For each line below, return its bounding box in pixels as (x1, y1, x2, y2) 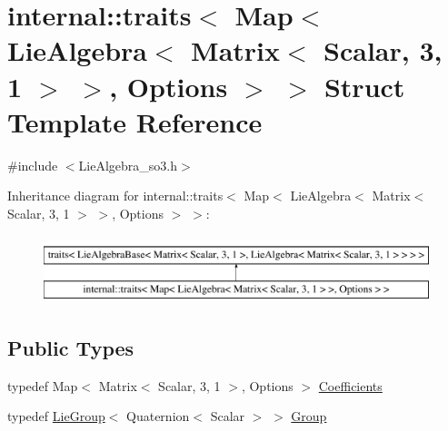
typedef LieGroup (7, 407, 105, 426)
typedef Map (7, 376, 78, 395)
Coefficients (318, 376, 383, 395)
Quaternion (126, 407, 190, 426)
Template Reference (7, 103, 263, 140)
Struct (324, 67, 405, 104)
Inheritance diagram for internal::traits (7, 186, 224, 205)
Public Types (7, 334, 134, 362)
